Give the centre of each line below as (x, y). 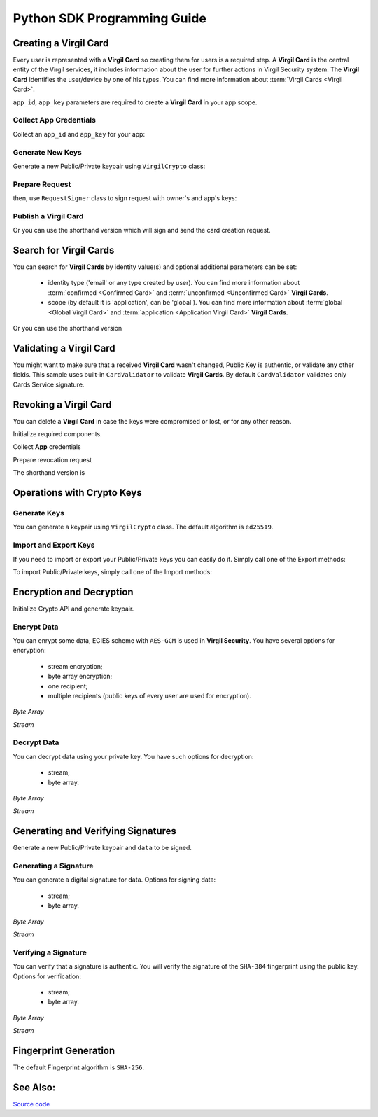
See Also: (34, 1087)
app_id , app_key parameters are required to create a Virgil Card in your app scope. (135, 102)
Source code (31, 1104)
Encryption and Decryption (73, 592)
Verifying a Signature (50, 952)
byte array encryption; (80, 677)
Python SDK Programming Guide (110, 18)
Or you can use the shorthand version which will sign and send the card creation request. (142, 230)
